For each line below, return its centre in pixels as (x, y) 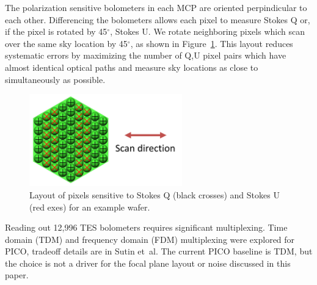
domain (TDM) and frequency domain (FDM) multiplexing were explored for (150, 239)
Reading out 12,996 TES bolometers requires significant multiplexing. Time (146, 227)
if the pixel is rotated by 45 (56, 31)
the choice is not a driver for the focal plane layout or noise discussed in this (148, 263)
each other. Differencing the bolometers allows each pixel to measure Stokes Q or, (158, 19)
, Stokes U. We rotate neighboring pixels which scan (207, 31)
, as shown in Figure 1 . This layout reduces (212, 43)
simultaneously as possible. (55, 79)
